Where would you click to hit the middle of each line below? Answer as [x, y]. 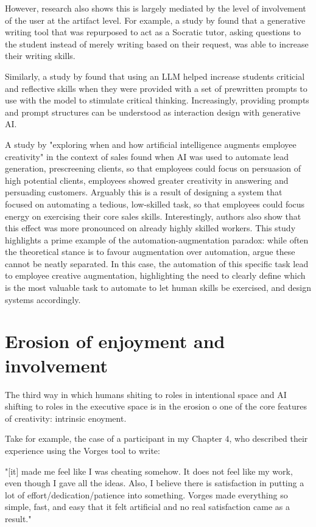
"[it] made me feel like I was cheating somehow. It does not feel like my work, [149, 471]
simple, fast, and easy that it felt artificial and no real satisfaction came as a [147, 507]
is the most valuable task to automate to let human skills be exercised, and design [158, 288]
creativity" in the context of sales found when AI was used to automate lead [147, 156]
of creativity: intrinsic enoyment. [66, 418]
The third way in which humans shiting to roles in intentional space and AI [146, 394]
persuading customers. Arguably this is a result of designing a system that [144, 192]
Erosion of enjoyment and [115, 341]
